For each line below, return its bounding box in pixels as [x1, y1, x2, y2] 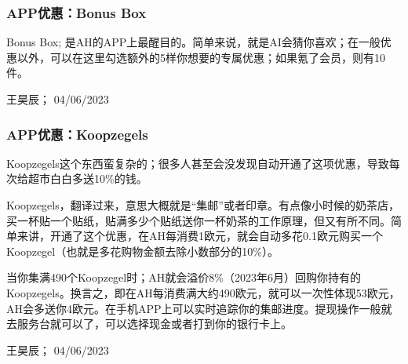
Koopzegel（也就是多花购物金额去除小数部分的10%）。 [6, 242, 279, 259]
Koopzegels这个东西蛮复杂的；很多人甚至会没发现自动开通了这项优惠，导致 [6, 155, 389, 171]
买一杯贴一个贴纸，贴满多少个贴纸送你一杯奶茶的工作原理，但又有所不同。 [6, 212, 391, 228]
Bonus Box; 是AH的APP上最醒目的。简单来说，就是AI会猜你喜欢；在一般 [6, 34, 381, 50]
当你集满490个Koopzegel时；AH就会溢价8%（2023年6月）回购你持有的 [6, 269, 361, 286]
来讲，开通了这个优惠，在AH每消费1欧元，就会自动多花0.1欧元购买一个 [16, 227, 383, 244]
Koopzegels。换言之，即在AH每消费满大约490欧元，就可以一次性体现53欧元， [6, 284, 400, 300]
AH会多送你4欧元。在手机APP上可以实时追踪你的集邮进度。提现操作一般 [6, 300, 381, 316]
